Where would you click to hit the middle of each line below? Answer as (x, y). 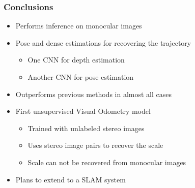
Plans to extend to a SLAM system (71, 179)
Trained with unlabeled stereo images (86, 128)
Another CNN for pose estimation (81, 77)
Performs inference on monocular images (79, 26)
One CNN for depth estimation (76, 60)
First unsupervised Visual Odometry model (83, 111)
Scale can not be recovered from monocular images (107, 162)
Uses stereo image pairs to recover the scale (95, 145)
